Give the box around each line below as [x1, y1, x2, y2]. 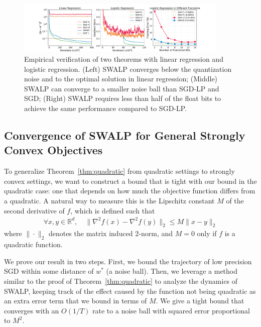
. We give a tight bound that [156, 295, 244, 306]
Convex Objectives [4, 142, 103, 158]
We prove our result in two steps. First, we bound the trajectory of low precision [4, 256, 252, 266]
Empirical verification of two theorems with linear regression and [24, 53, 223, 64]
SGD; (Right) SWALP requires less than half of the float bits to [24, 93, 221, 103]
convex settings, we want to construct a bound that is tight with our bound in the [4, 175, 257, 186]
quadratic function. [4, 239, 63, 250]
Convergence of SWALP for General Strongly [4, 127, 245, 143]
